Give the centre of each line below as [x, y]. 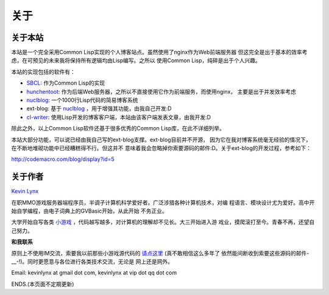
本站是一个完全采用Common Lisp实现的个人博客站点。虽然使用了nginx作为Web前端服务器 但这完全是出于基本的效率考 [159, 52]
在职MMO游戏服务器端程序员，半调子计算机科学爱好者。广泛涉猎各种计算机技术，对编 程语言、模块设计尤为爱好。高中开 [163, 202]
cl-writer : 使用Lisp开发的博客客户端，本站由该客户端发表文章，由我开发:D [119, 117]
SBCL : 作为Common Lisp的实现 [66, 83]
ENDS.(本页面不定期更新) [43, 284]
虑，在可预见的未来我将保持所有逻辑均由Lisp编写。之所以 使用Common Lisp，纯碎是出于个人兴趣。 [136, 60]
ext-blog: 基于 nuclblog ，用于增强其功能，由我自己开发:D [99, 108]
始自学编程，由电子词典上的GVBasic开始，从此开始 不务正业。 [89, 211]
